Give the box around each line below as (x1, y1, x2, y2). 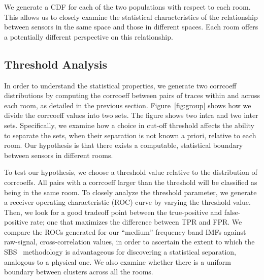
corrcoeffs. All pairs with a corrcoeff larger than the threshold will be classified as (4, 176, 257, 187)
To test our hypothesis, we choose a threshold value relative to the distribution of (4, 167, 257, 177)
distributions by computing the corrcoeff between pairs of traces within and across (4, 90, 260, 101)
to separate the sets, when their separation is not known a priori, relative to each (4, 130, 256, 140)
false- (224, 206, 241, 217)
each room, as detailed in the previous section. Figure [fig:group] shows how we (4, 100, 251, 110)
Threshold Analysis (4, 56, 108, 72)
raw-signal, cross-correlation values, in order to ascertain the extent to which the (4, 236, 255, 247)
